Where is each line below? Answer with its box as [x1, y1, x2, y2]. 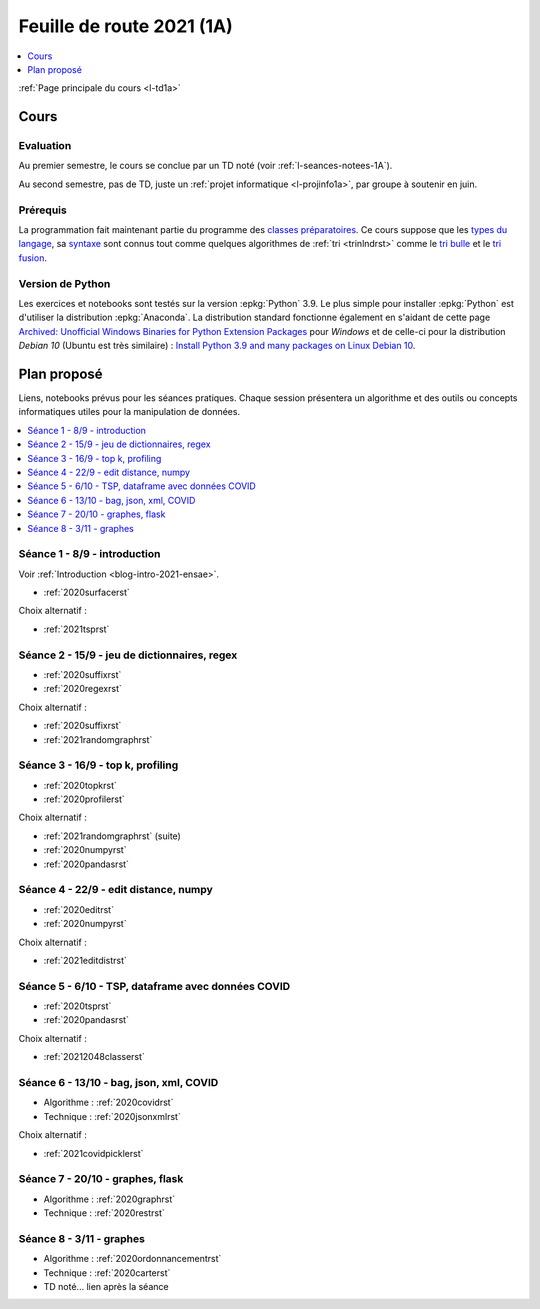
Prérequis [18, 203, 67, 217]
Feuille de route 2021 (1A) [18, 15, 234, 37]
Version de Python [18, 276, 111, 290]
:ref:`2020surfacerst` [43, 586, 130, 599]
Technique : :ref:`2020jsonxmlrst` [43, 1110, 182, 1122]
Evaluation [18, 139, 72, 153]
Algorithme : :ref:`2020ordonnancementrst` [43, 1253, 222, 1265]
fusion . [18, 251, 47, 264]
